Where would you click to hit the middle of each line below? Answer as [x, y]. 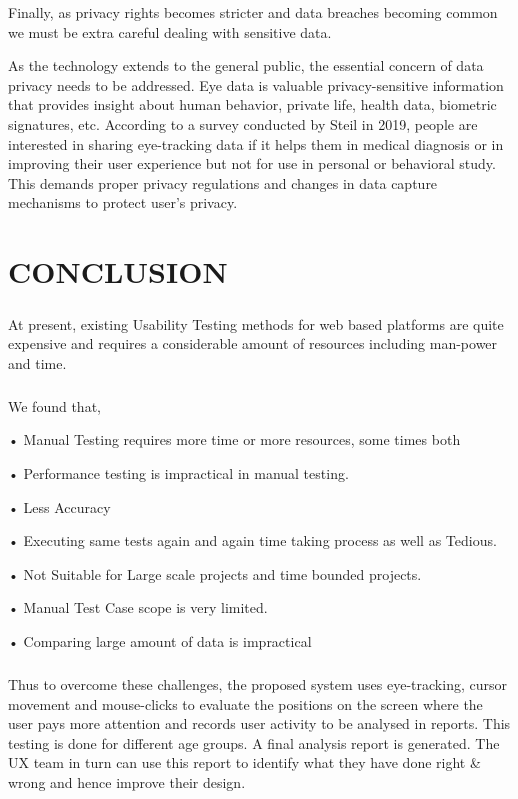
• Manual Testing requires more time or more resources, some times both [234, 439]
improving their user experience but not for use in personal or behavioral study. [252, 163]
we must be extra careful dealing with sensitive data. [170, 31]
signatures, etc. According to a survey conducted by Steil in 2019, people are [243, 123]
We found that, [54, 405]
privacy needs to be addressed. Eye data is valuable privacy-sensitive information [256, 84]
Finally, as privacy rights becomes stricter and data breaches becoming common [253, 12]
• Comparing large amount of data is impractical [160, 641]
